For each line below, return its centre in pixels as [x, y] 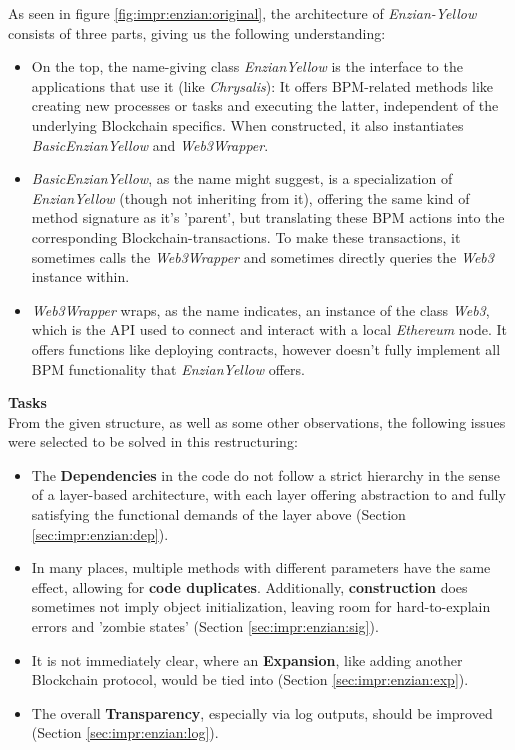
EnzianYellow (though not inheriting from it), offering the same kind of [250, 197]
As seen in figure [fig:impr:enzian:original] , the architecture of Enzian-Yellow [242, 13]
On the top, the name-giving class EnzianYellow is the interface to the [247, 66]
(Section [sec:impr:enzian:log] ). [125, 732]
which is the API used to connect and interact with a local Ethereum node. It [269, 329]
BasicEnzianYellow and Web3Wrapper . [150, 144]
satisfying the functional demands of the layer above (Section [218, 514]
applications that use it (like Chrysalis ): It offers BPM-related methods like [262, 85]
